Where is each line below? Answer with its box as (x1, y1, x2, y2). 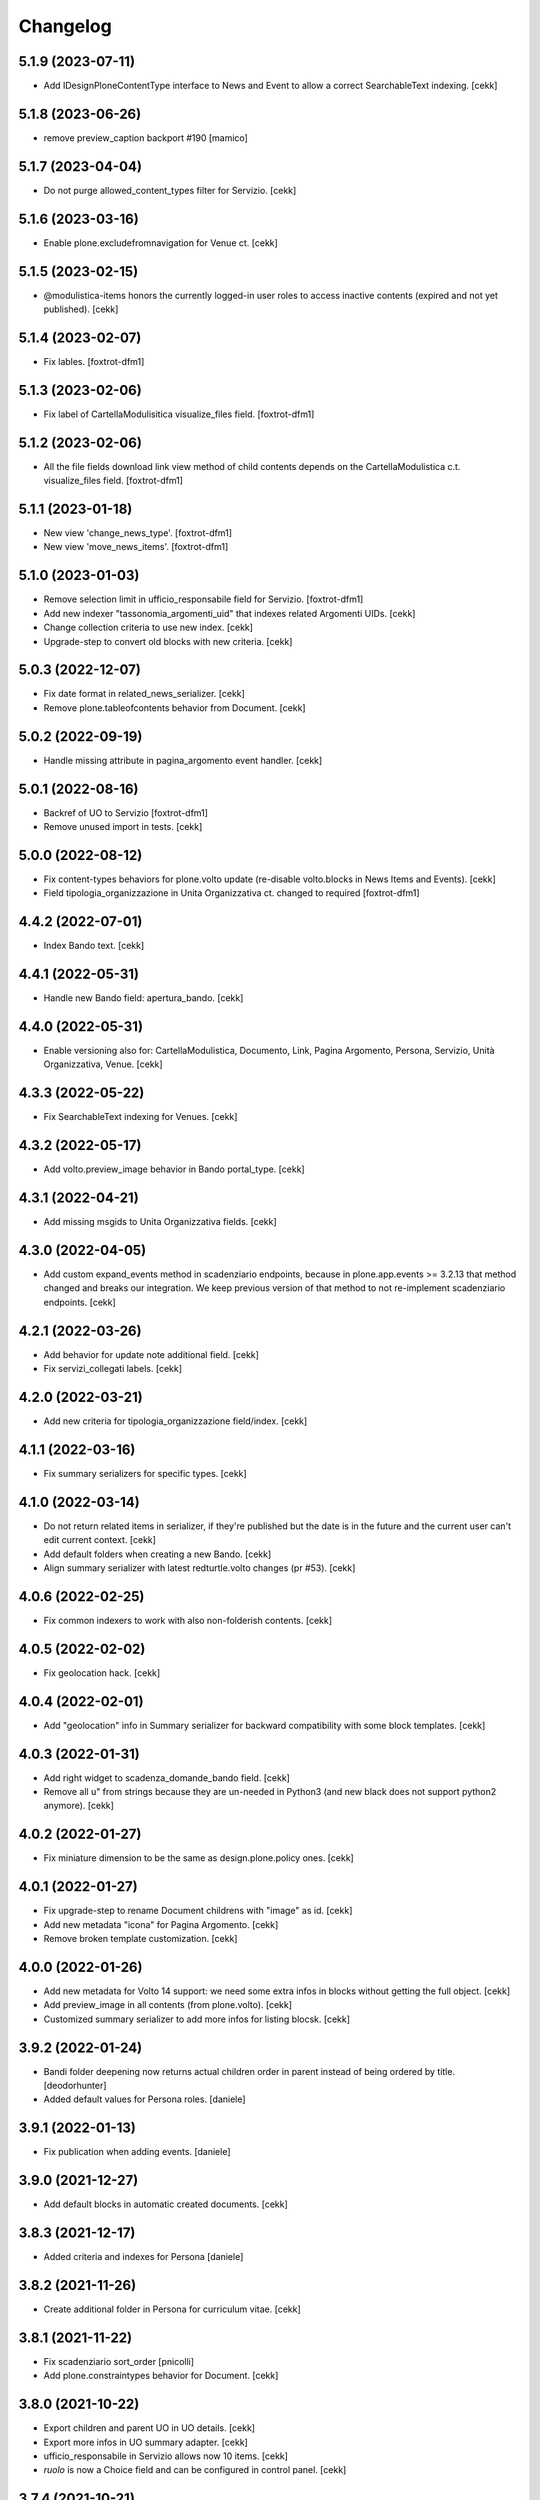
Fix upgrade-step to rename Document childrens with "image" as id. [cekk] (43, 1905, 353, 1917)
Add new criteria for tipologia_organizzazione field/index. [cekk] (43, 1415, 308, 1427)
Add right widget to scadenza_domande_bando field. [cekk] (43, 1771, 290, 1784)
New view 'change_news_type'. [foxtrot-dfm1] (43, 527, 232, 539)
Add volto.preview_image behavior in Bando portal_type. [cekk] (43, 1163, 305, 1175)
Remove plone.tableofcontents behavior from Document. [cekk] (43, 701, 306, 714)
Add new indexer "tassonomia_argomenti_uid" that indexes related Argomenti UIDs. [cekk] (43, 607, 416, 619)
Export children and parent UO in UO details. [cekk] (43, 2422, 255, 2434)
